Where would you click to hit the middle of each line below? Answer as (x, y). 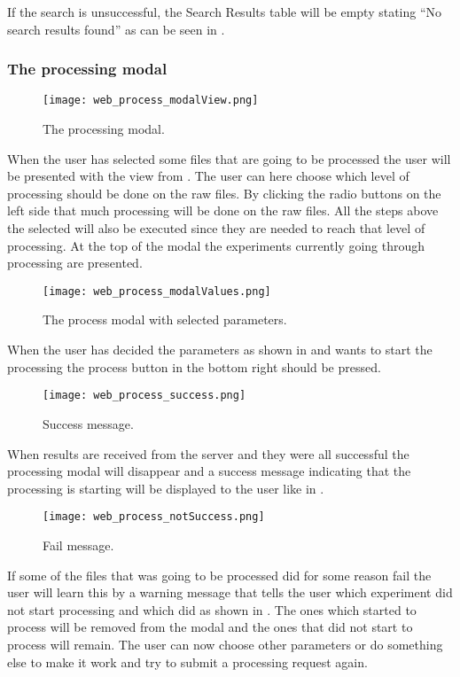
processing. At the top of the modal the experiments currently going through (216, 245)
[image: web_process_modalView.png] (151, 101)
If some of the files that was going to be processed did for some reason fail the (219, 575)
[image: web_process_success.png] (144, 396)
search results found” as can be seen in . (116, 29)
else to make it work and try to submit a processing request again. (187, 661)
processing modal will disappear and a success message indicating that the (209, 471)
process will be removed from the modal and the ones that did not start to (210, 627)
